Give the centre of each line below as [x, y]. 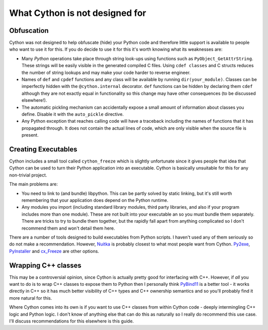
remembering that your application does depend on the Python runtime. [95, 200]
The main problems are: [33, 184]
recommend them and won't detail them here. [68, 228]
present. [30, 135]
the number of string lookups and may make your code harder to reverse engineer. [106, 73]
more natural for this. [31, 298]
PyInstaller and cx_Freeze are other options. [54, 251]
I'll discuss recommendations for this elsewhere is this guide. [71, 321]
